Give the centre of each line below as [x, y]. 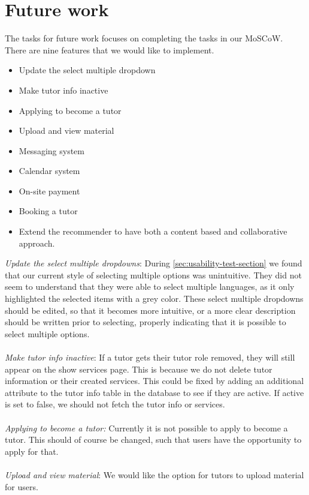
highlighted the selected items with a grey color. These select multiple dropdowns [154, 298]
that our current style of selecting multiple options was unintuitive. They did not [153, 274]
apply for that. [32, 451]
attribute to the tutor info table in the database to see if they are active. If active [154, 392]
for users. [22, 486]
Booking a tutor [48, 211]
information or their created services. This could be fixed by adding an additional [154, 381]
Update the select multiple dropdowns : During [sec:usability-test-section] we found [154, 263]
